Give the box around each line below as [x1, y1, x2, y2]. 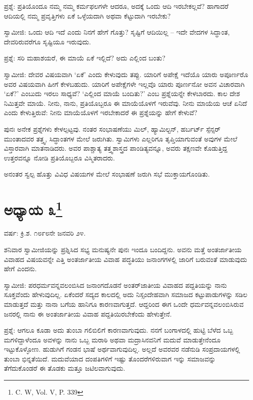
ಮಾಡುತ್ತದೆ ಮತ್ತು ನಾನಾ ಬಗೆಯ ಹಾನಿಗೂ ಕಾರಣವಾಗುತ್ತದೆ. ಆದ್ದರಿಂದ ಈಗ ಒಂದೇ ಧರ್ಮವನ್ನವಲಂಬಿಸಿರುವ [4, 299, 244, 309]
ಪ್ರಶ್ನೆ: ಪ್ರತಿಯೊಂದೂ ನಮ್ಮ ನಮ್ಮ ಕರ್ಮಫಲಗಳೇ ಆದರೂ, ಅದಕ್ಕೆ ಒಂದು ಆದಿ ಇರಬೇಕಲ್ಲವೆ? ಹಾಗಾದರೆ [4, 1, 229, 11]
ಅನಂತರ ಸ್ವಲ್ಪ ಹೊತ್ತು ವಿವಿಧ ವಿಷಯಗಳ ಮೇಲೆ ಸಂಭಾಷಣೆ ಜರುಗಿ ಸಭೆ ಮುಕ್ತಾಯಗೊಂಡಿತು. [4, 169, 210, 179]
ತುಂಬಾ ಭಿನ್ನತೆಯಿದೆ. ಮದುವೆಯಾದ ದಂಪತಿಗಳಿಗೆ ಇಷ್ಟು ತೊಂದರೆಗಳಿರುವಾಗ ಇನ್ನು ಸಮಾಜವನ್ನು [4, 353, 216, 363]
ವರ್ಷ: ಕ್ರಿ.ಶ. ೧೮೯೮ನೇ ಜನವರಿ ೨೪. [4, 228, 86, 238]
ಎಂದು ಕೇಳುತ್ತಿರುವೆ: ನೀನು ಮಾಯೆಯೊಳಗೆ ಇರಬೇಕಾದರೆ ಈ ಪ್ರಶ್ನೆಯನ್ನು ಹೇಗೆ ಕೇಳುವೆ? [4, 107, 198, 118]
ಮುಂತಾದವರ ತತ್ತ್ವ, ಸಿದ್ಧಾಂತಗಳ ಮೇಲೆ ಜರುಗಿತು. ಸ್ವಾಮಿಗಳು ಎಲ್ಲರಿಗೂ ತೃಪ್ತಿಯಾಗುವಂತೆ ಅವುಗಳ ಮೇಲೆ [4, 133, 237, 143]
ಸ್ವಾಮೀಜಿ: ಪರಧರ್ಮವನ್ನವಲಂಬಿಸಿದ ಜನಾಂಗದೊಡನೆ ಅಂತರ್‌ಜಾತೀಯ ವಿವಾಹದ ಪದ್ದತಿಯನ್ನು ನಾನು [4, 280, 227, 290]
